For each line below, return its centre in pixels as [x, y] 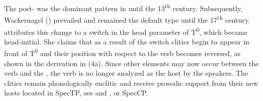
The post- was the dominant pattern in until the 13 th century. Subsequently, [123, 7]
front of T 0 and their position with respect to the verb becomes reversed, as [122, 52]
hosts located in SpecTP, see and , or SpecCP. [76, 93]
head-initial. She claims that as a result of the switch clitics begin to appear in [127, 41]
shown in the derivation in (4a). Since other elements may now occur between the [131, 63]
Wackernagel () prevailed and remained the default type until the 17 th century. [127, 19]
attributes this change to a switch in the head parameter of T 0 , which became [126, 31]
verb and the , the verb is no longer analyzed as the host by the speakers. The [126, 73]
